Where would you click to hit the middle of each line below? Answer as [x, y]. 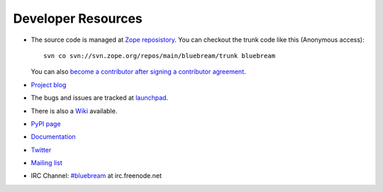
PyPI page [46, 123]
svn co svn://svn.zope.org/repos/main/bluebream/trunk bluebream [160, 56]
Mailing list [47, 163]
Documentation [53, 137]
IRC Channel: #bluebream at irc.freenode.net [96, 176]
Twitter [41, 149]
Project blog [49, 84]
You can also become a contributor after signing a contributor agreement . [138, 72]
